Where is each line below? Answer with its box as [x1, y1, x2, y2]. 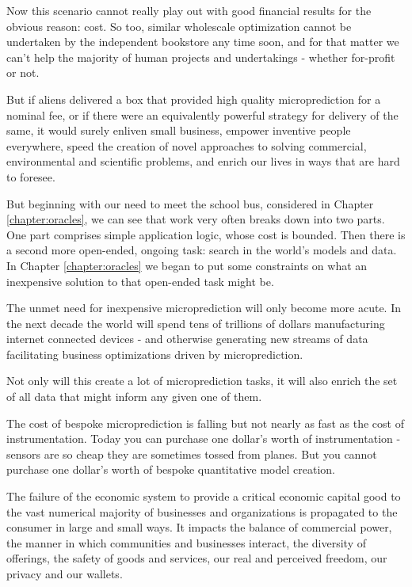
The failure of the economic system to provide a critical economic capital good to [6, 488, 401, 505]
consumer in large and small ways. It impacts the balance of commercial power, [6, 519, 392, 536]
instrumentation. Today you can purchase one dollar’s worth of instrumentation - [6, 430, 401, 447]
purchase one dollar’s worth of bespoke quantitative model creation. [6, 461, 335, 478]
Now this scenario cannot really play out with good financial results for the [6, 2, 372, 18]
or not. [6, 64, 40, 81]
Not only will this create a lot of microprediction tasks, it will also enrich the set [6, 372, 398, 389]
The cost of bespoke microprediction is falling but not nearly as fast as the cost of [6, 414, 404, 431]
